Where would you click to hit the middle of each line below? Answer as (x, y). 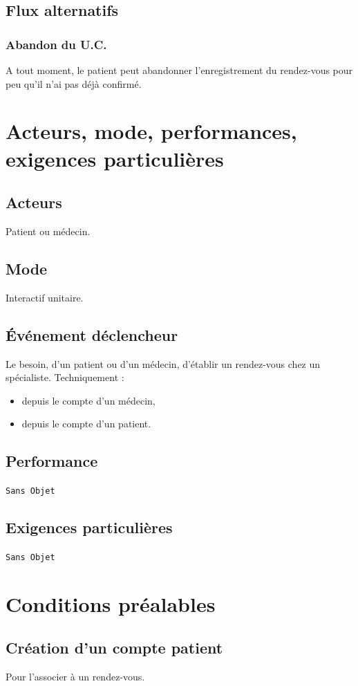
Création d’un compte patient (114, 648)
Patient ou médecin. (48, 231)
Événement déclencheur (92, 334)
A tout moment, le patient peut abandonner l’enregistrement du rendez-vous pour (179, 70)
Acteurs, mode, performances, (151, 131)
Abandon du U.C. (56, 44)
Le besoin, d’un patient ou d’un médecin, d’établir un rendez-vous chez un (163, 363)
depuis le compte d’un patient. (86, 424)
